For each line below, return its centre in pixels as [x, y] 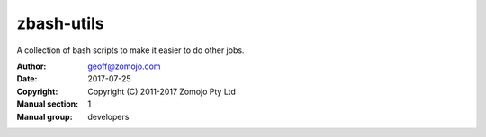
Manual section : [48, 104]
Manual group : [45, 116]
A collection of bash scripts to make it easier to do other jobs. [130, 50]
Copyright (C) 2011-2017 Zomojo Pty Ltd [162, 91]
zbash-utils [60, 23]
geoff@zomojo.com [124, 66]
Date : [27, 79]
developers [108, 116]
